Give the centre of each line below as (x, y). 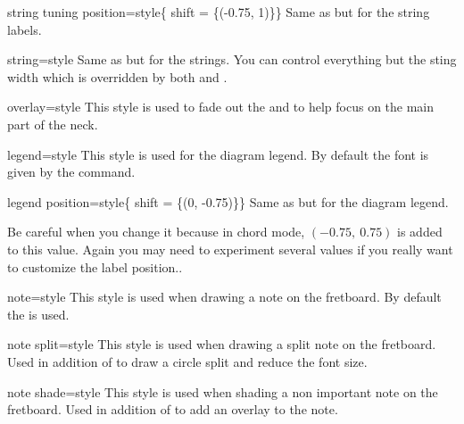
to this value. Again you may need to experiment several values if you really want (230, 249)
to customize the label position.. (95, 266)
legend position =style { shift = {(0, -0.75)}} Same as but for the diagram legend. (228, 201)
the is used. (38, 314)
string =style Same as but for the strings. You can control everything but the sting (232, 59)
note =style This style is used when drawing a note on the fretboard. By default (224, 297)
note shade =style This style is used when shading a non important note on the (223, 391)
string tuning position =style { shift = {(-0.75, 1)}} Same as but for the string (219, 12)
